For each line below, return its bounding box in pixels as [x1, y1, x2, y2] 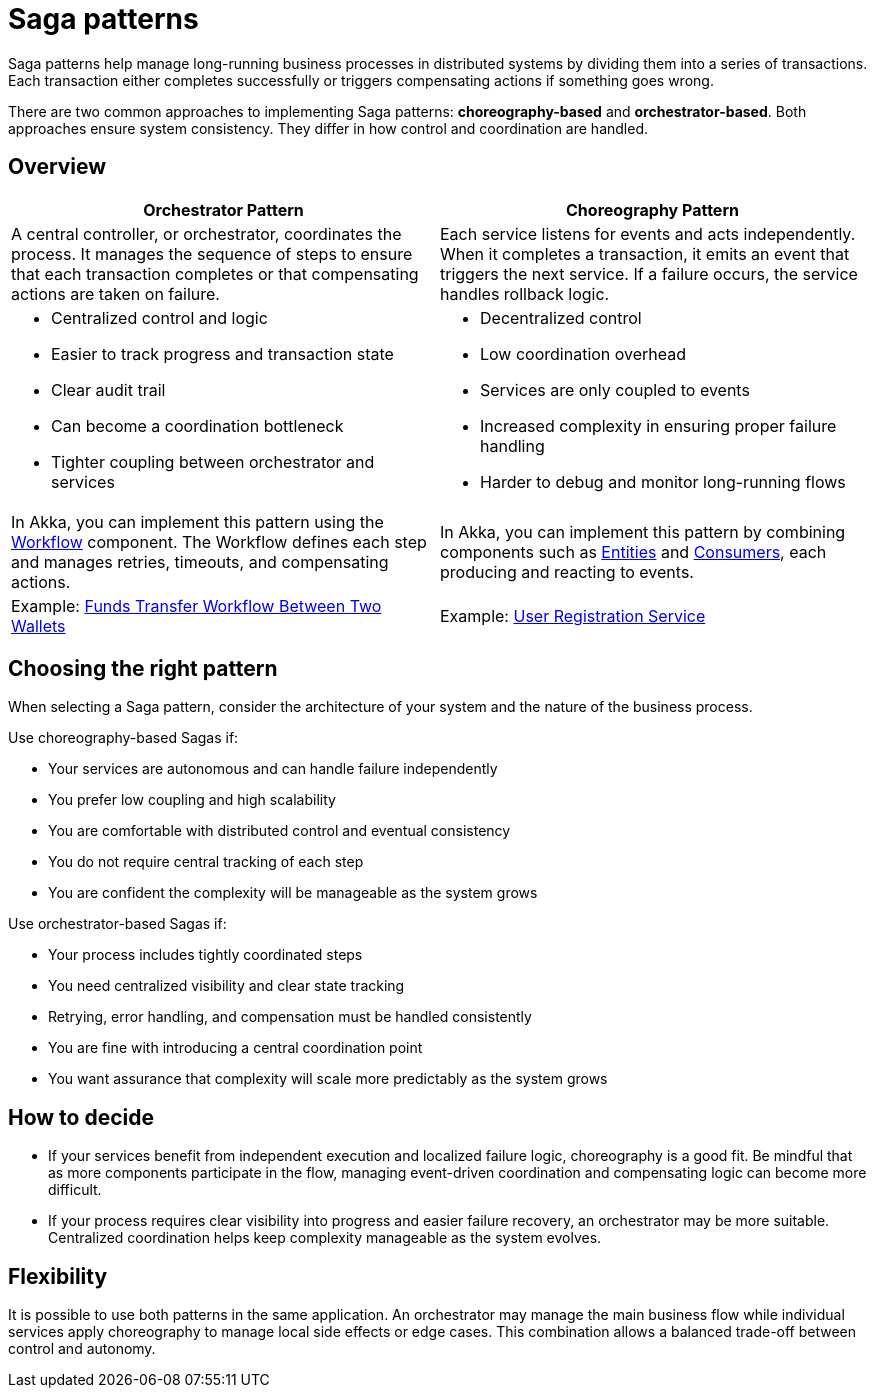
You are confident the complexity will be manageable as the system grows [48, 884, 538, 902]
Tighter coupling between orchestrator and [51, 451, 375, 472]
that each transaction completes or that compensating [11, 263, 419, 284]
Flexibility [8, 1263, 108, 1289]
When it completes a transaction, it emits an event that [440, 243, 850, 264]
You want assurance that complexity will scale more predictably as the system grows [48, 1070, 608, 1088]
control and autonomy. [8, 1340, 156, 1358]
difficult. [48, 1181, 102, 1199]
